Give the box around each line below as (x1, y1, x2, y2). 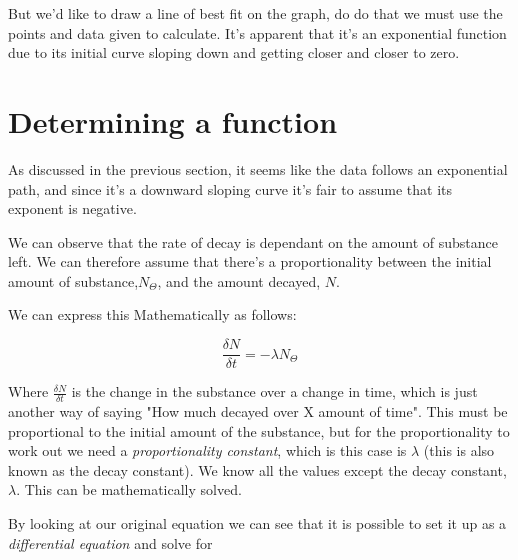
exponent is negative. (8, 198, 137, 219)
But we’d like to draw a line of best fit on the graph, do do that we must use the (8, 3, 503, 23)
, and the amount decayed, (157, 270, 321, 291)
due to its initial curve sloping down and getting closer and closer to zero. (8, 42, 460, 63)
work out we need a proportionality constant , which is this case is (8, 440, 407, 461)
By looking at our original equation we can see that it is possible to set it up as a (8, 512, 507, 533)
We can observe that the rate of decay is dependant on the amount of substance (8, 231, 498, 252)
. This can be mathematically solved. (16, 479, 242, 500)
